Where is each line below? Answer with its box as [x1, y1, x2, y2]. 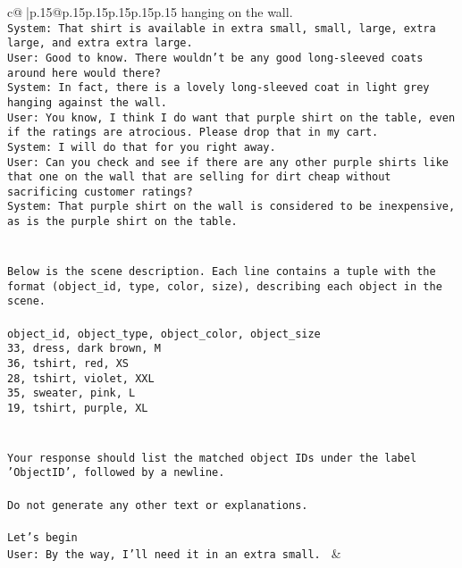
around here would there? [7, 66, 161, 79]
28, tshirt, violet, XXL [7, 372, 155, 385]
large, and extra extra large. [7, 37, 193, 50]
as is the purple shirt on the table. [7, 215, 238, 229]
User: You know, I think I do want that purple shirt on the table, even [7, 111, 456, 124]
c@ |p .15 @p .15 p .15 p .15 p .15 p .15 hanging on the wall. [7, 3, 293, 21]
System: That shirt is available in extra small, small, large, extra [7, 21, 436, 35]
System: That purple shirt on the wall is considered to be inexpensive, [7, 200, 456, 213]
